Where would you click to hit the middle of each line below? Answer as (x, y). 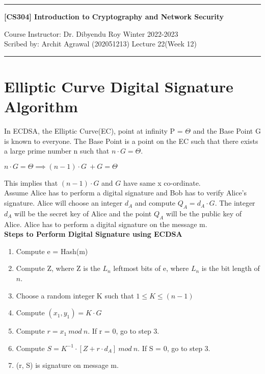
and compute (155, 203)
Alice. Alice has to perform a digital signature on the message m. (106, 224)
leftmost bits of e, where (151, 268)
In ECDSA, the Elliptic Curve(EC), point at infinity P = (94, 131)
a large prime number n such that (57, 151)
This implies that (31, 182)
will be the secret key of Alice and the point (83, 213)
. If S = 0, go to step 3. (174, 348)
